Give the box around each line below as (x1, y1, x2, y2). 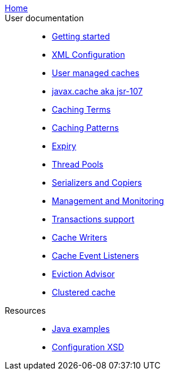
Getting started (52, 31, 110, 41)
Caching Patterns (52, 123, 119, 133)
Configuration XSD (52, 342, 124, 352)
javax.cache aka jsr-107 (52, 86, 143, 96)
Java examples (52, 324, 110, 334)
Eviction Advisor (52, 269, 115, 279)
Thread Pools (52, 159, 104, 169)
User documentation (5, 13, 84, 23)
